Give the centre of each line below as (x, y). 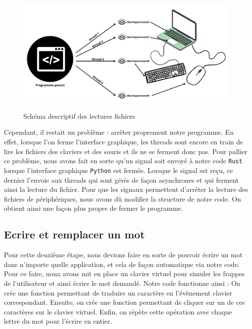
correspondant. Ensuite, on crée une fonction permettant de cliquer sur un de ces (125, 302)
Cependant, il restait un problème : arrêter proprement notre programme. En (119, 132)
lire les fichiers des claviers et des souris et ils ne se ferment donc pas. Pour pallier (126, 151)
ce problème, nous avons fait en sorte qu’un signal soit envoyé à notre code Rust (123, 161)
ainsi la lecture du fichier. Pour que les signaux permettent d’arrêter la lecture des (126, 189)
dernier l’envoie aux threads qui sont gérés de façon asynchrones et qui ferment (121, 180)
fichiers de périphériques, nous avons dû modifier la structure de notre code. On (123, 198)
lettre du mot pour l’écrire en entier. (58, 321)
